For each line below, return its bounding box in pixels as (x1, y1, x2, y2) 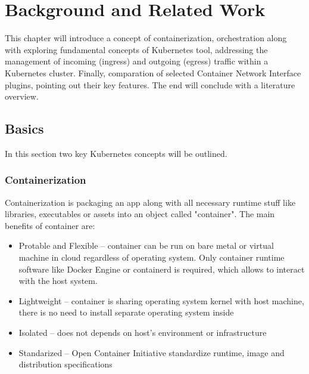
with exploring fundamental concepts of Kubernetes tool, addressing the (5, 43, 268, 55)
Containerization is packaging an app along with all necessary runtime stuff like (5, 196, 296, 208)
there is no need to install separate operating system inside (18, 306, 234, 319)
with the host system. (18, 274, 98, 287)
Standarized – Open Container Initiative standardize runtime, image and (18, 346, 285, 358)
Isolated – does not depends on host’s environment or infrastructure (18, 326, 267, 339)
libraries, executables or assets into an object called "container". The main (5, 208, 275, 220)
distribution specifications (18, 358, 113, 370)
